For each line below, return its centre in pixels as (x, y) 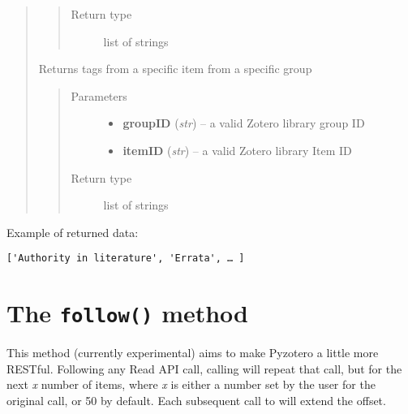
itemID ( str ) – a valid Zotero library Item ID (237, 150)
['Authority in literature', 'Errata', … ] (126, 259)
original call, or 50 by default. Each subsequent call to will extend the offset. (196, 401)
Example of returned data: (73, 232)
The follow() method (128, 313)
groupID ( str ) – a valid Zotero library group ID (244, 123)
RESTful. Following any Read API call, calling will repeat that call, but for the (204, 368)
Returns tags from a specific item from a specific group (175, 69)
